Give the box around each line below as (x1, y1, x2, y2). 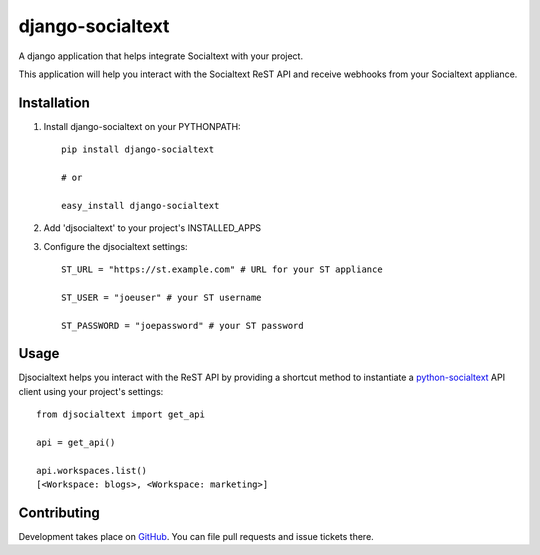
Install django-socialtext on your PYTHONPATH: (43, 120, 241, 132)
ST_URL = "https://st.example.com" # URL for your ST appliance (61, 263, 384, 275)
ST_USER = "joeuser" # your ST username (61, 291, 262, 303)
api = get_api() (36, 437, 116, 448)
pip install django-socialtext (61, 144, 215, 155)
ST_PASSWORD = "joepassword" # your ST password (61, 320, 304, 331)
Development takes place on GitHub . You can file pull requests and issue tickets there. (18, 531, 374, 543)
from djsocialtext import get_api (36, 409, 205, 420)
